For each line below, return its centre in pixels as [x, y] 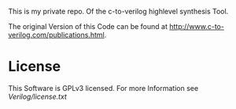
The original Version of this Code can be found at [88, 26]
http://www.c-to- [196, 26]
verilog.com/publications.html [56, 35]
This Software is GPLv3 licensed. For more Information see [103, 88]
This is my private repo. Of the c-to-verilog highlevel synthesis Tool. [118, 11]
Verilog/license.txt [37, 96]
